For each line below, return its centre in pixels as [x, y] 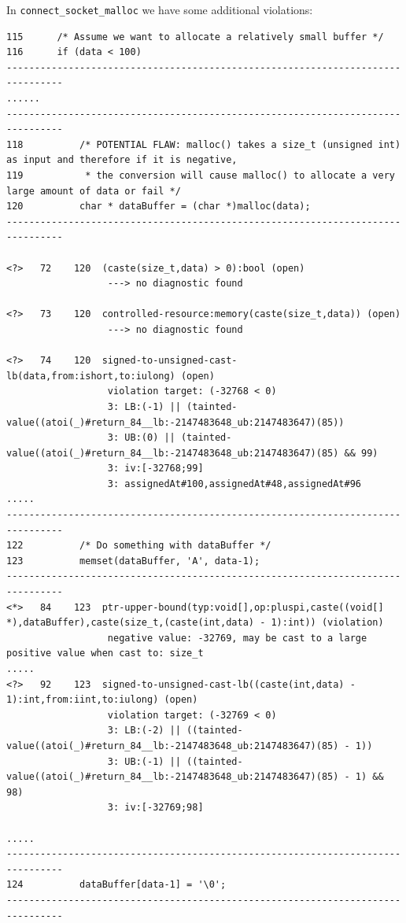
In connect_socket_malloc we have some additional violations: [160, 9]
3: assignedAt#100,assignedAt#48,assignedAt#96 [234, 484]
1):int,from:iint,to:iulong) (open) [102, 700]
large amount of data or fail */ [94, 191]
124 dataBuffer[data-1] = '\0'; [116, 885]
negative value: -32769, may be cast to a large [237, 638]
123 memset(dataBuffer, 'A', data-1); [133, 561]
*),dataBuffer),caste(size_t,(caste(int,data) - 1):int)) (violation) [195, 623]
